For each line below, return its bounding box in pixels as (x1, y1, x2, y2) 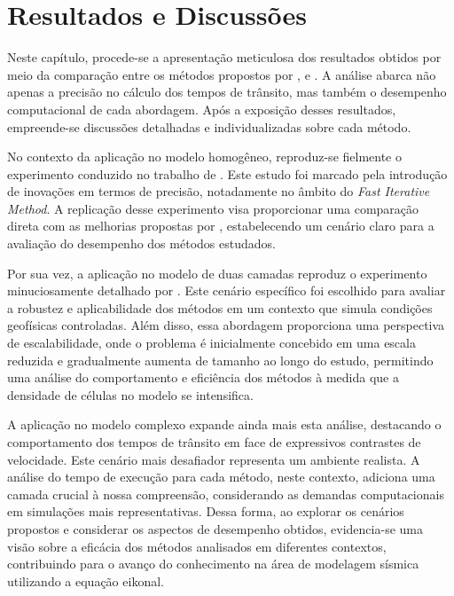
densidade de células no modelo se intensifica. (7, 385, 254, 404)
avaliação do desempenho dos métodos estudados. (7, 234, 276, 253)
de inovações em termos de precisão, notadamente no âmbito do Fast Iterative (7, 182, 430, 200)
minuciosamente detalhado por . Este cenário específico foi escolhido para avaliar (7, 281, 446, 300)
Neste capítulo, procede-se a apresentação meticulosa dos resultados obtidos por (7, 48, 442, 67)
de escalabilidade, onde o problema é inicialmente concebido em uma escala (7, 333, 416, 352)
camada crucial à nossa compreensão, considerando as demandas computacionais (7, 484, 444, 503)
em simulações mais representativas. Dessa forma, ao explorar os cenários (7, 502, 404, 521)
